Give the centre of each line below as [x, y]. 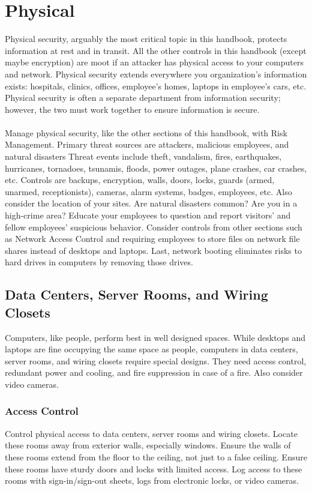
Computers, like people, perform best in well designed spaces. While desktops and [155, 337]
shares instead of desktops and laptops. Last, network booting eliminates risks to [153, 250]
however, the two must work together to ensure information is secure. [132, 109]
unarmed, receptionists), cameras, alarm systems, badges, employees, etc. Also [148, 191]
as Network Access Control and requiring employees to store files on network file [152, 239]
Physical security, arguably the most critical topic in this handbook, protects [146, 39]
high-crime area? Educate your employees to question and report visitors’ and [148, 215]
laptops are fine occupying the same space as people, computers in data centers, [151, 349]
